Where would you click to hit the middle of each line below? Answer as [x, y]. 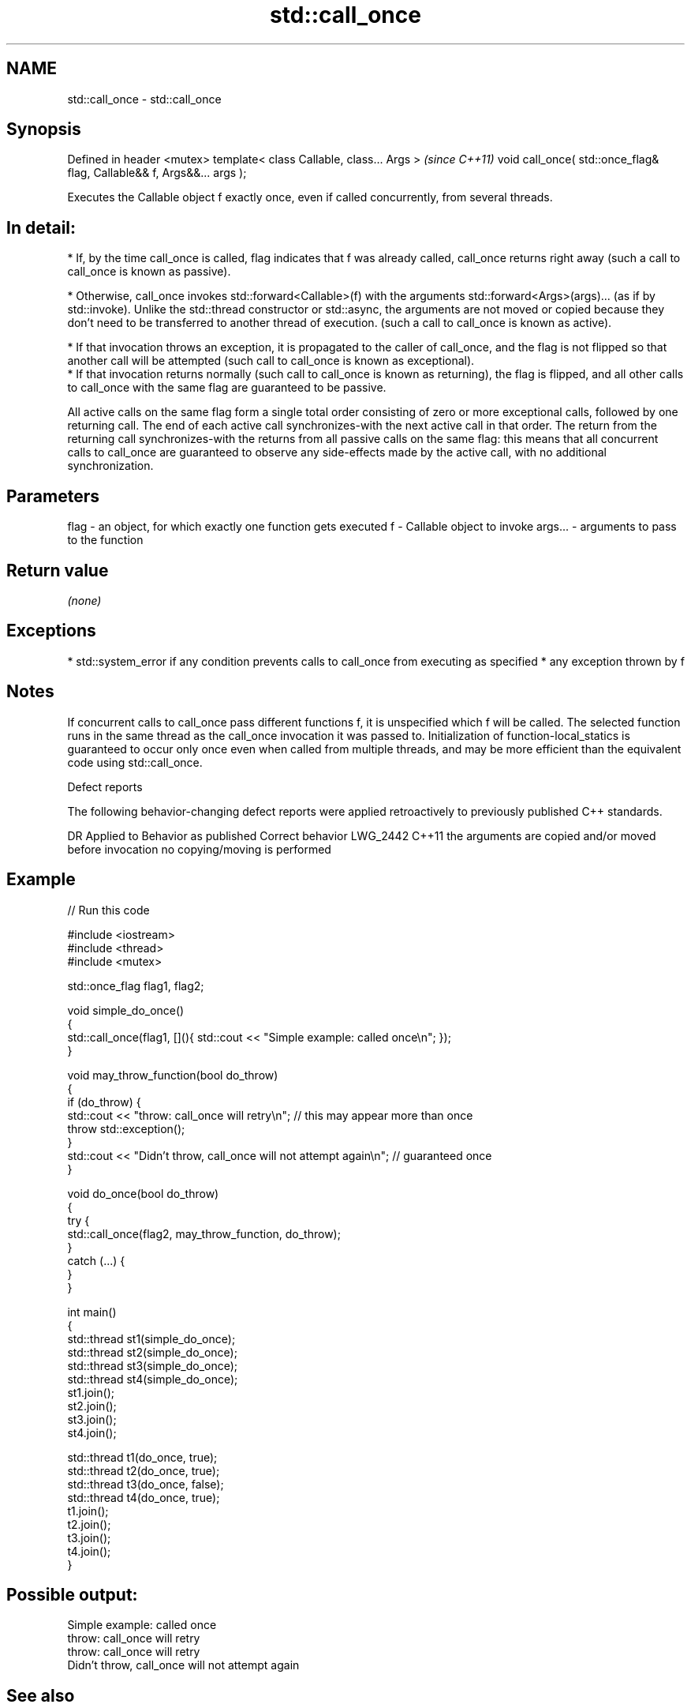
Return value [58, 570]
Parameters [53, 496]
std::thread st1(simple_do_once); [151, 1338]
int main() [92, 1312]
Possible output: [72, 1594]
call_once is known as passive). [149, 272]
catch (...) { [96, 1260]
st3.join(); [92, 1419]
